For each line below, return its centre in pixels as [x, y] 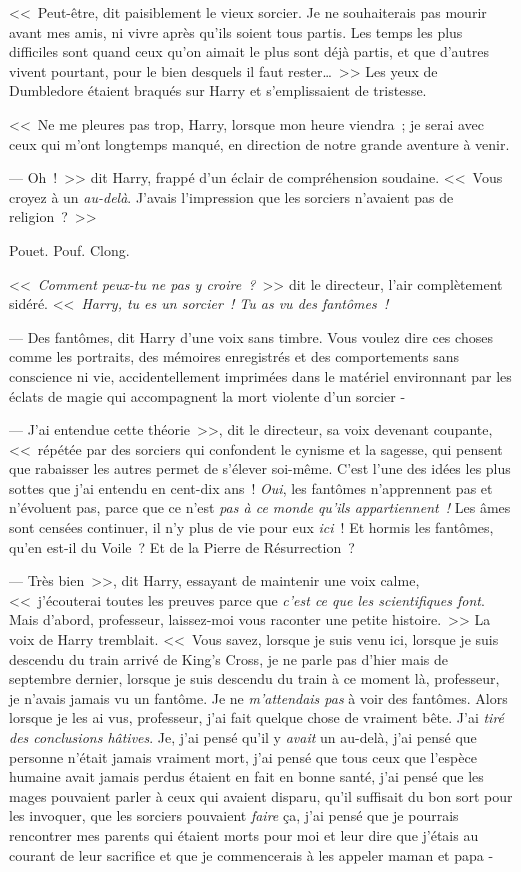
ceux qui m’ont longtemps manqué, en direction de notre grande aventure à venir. [259, 143]
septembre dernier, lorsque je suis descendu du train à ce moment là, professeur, [254, 678]
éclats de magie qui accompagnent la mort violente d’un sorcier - [207, 395]
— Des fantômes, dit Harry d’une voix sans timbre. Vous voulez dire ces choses [251, 336]
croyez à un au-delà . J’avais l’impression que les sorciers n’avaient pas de [231, 196]
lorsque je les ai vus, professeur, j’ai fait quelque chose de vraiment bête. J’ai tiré [257, 717]
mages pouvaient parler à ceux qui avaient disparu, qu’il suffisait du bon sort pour [261, 795]
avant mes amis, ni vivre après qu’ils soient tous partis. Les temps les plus [236, 31]
